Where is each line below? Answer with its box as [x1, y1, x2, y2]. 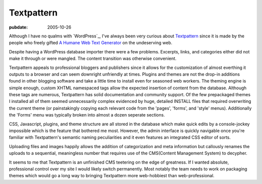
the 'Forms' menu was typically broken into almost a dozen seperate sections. [9, 112, 165, 118]
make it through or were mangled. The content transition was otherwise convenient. [9, 56, 177, 62]
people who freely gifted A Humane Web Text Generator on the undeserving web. [9, 40, 172, 46]
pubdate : [9, 24, 28, 30]
